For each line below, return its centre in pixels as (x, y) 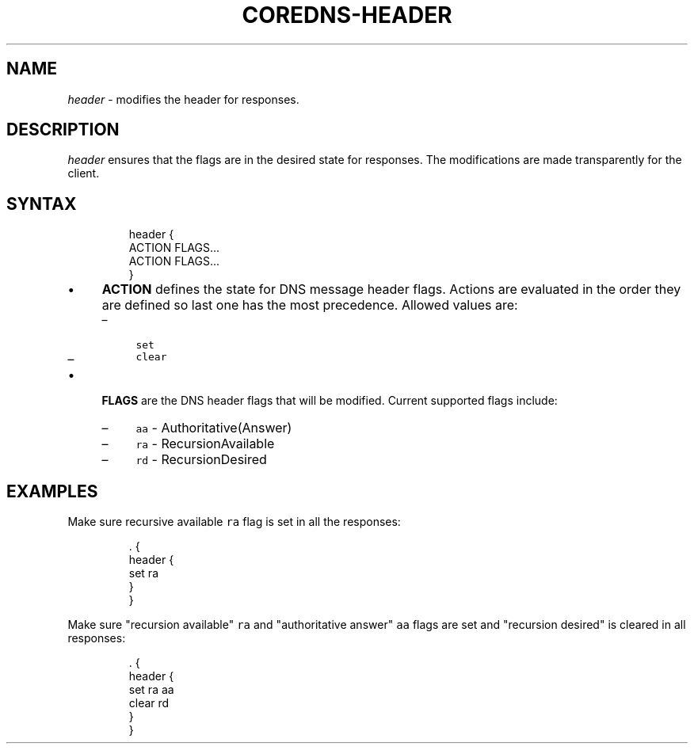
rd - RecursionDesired (201, 460)
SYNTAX (42, 204)
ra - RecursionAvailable (205, 444)
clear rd (149, 703)
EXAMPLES (52, 491)
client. (84, 173)
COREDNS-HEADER (347, 15)
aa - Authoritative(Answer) (214, 428)
